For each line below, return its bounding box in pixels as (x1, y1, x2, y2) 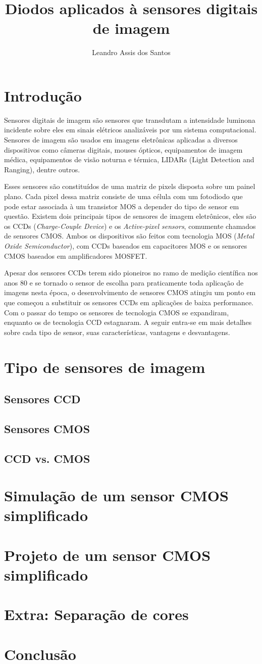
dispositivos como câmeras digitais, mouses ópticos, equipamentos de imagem (4, 144, 243, 155)
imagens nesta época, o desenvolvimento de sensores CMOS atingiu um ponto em (4, 287, 256, 298)
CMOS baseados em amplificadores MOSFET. (4, 250, 147, 261)
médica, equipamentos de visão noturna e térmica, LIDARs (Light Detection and (4, 154, 254, 165)
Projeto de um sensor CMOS (4, 544, 211, 565)
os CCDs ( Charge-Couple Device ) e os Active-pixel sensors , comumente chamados (4, 220, 256, 231)
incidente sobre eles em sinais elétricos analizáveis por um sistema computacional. (4, 124, 256, 135)
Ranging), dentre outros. (4, 164, 80, 174)
